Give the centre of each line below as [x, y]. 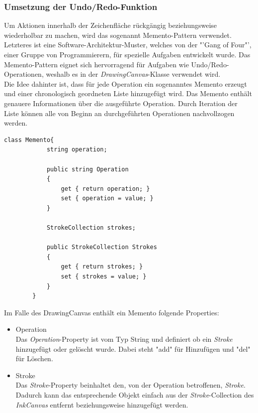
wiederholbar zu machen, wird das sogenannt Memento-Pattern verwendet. [118, 35]
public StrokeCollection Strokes [102, 247]
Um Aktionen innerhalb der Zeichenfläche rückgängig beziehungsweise [111, 25]
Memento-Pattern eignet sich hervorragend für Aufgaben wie [96, 64]
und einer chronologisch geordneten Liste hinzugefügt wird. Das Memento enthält [128, 93]
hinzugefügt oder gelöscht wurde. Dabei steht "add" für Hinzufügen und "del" [133, 348]
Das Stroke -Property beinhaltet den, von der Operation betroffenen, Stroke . [130, 385]
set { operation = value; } [107, 199]
